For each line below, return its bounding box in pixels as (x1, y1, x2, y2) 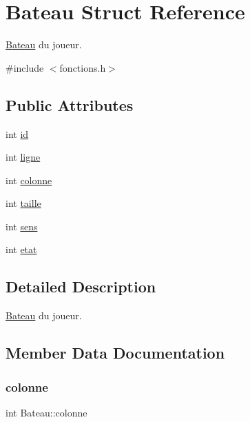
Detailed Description (6, 276, 156, 297)
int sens (6, 219, 38, 233)
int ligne (6, 150, 41, 164)
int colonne (6, 172, 52, 187)
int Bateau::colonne (6, 405, 87, 419)
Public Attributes (6, 94, 134, 115)
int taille (6, 196, 41, 210)
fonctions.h (59, 60, 106, 74)
